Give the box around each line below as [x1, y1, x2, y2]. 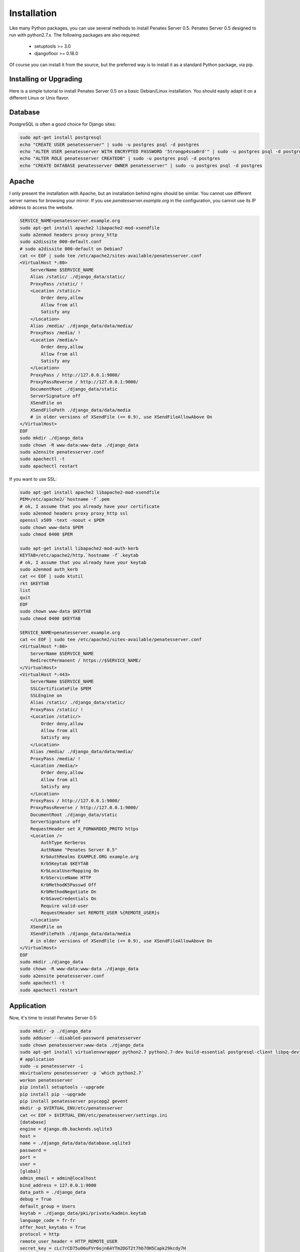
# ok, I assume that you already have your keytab [19, 559, 147, 565]
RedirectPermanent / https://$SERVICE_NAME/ [30, 658, 141, 664]
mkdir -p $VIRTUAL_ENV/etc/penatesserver [19, 1105, 123, 1111]
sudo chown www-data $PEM [19, 524, 83, 530]
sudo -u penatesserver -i [19, 1063, 83, 1069]
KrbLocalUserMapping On [40, 868, 99, 873]
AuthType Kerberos [40, 840, 86, 846]
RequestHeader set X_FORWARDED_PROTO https [30, 826, 138, 831]
